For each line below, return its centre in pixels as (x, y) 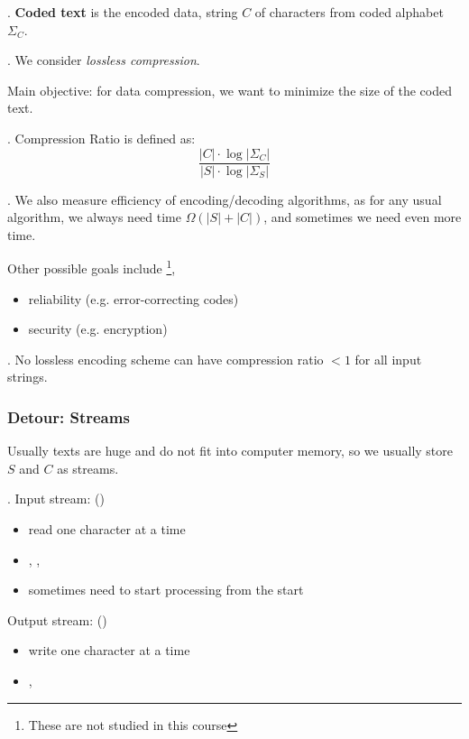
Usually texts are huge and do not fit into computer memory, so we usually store (230, 451)
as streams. (88, 468)
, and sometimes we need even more (363, 217)
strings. (28, 377)
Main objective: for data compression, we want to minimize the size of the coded (230, 90)
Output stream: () (57, 619)
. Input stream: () (56, 499)
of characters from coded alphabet (349, 12)
